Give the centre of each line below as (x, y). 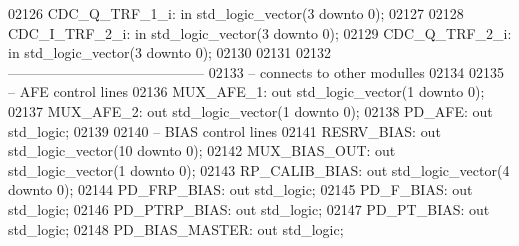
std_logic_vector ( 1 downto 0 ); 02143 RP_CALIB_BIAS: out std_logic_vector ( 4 (259, 169)
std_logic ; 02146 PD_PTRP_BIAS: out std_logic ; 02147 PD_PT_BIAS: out (249, 208)
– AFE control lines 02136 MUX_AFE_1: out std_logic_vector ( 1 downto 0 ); (246, 91)
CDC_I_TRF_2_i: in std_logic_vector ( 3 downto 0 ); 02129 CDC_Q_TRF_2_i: (260, 32)
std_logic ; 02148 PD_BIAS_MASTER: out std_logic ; (176, 228)
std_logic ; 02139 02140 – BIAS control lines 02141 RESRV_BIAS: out (224, 130)
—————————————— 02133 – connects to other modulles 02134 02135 (256, 71)
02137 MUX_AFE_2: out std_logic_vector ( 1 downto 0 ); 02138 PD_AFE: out (250, 110)
